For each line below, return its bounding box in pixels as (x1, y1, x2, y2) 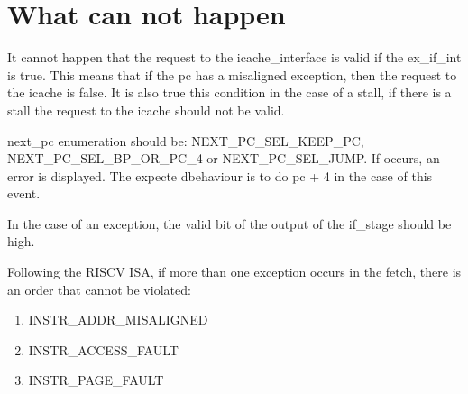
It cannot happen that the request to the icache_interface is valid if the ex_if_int (7, 48, 462, 67)
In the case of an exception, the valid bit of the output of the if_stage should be (7, 214, 452, 233)
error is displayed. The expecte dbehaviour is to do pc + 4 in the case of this (7, 166, 433, 185)
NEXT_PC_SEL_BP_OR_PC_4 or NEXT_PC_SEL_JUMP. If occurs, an (7, 149, 440, 168)
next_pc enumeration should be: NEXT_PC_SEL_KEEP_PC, (7, 131, 364, 150)
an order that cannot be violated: (7, 279, 191, 298)
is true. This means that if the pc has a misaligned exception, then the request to (7, 65, 457, 84)
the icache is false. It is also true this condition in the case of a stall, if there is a (7, 83, 452, 102)
